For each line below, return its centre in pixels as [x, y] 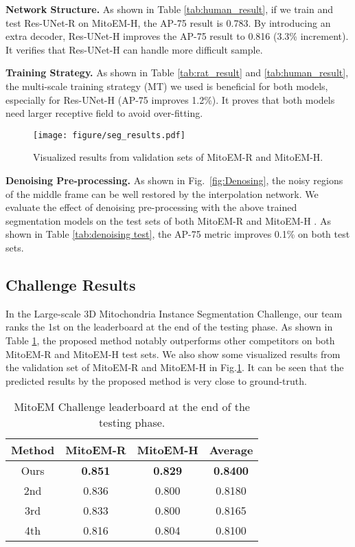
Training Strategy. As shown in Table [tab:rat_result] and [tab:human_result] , [177, 72]
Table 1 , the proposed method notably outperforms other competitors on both [170, 340]
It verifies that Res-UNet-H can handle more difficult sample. [134, 49]
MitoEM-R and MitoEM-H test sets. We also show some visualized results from [173, 354]
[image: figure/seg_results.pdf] [109, 135]
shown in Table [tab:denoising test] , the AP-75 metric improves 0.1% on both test [178, 234]
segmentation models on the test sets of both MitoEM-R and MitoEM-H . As [168, 220]
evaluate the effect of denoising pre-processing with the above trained [151, 207]
